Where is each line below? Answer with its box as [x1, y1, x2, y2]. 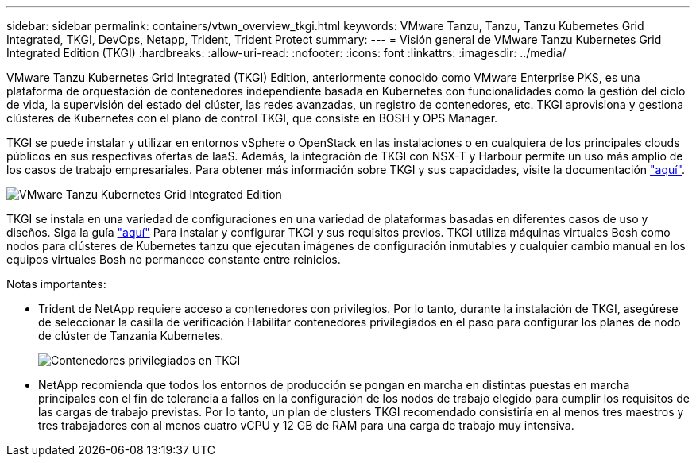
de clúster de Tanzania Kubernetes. [38, 329, 224, 342]
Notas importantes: [6, 277, 106, 291]
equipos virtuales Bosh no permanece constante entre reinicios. [6, 253, 341, 266]
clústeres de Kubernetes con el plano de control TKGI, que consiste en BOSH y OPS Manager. [6, 111, 498, 125]
